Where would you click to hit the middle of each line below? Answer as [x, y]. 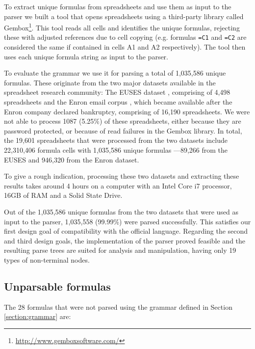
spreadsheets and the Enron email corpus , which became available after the [118, 102]
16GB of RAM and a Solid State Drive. [63, 195]
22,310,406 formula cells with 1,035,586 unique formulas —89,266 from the [116, 150]
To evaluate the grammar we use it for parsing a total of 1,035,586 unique [115, 73]
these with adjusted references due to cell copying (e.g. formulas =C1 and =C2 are [125, 37]
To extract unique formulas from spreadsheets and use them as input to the [118, 6]
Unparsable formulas [57, 286]
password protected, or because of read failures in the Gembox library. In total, [123, 130]
